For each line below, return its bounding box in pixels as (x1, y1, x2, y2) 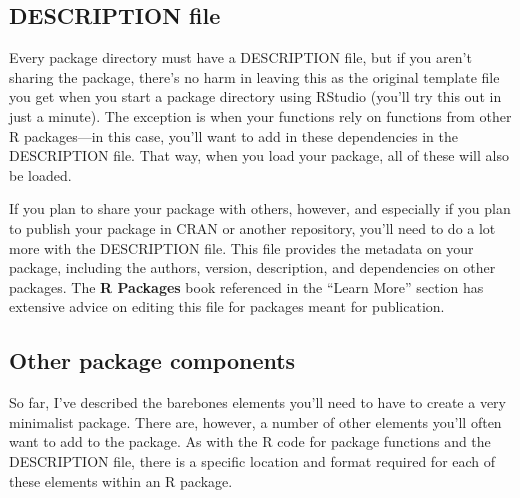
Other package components (9, 345, 296, 376)
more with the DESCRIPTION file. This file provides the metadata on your (9, 237, 474, 258)
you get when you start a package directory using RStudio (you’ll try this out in (9, 86, 502, 107)
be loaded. (9, 164, 72, 185)
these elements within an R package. (9, 470, 233, 491)
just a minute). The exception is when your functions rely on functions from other (9, 105, 512, 126)
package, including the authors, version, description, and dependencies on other (9, 257, 496, 278)
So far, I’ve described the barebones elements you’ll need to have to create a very (9, 392, 506, 413)
